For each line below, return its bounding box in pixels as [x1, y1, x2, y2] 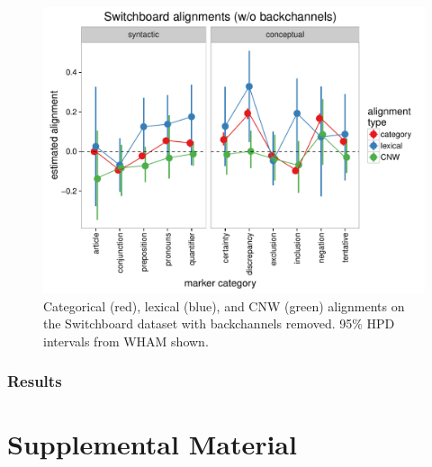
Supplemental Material [7, 426, 297, 463]
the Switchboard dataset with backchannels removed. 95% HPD [43, 314, 395, 333]
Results [7, 370, 62, 392]
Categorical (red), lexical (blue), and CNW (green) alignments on [43, 296, 405, 315]
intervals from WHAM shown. [43, 331, 209, 350]
